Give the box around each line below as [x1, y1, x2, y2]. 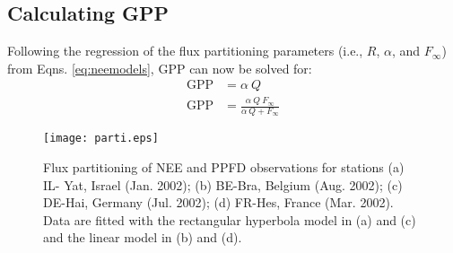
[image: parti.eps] [43, 132, 159, 145]
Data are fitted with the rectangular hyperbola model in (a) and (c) [43, 210, 416, 229]
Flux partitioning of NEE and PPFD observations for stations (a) [43, 158, 405, 177]
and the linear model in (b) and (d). [43, 228, 242, 247]
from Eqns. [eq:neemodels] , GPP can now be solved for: [7, 58, 312, 77]
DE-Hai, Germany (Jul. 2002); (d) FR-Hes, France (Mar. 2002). [43, 193, 394, 212]
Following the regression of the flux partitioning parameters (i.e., [7, 41, 363, 60]
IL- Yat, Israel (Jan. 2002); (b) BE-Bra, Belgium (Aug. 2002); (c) [43, 175, 403, 194]
